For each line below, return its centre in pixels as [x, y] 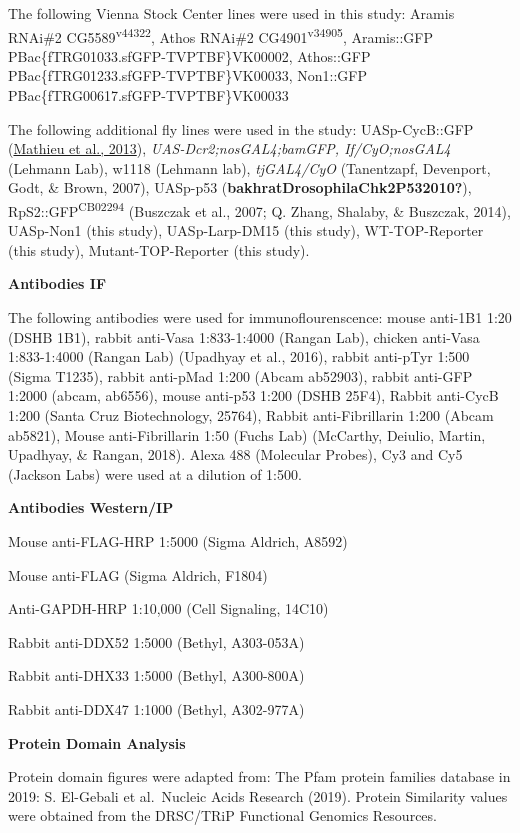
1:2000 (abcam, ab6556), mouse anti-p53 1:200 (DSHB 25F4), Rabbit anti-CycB [253, 395]
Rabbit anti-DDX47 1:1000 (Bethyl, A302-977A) [156, 708]
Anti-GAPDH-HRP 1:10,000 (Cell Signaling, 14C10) [168, 608]
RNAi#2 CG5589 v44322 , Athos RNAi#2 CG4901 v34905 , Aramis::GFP [220, 35]
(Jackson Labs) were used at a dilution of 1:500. [155, 473]
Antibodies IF [57, 283]
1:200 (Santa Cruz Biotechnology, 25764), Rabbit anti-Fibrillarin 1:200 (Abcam [251, 415]
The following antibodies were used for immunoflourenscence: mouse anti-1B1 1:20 [260, 317]
